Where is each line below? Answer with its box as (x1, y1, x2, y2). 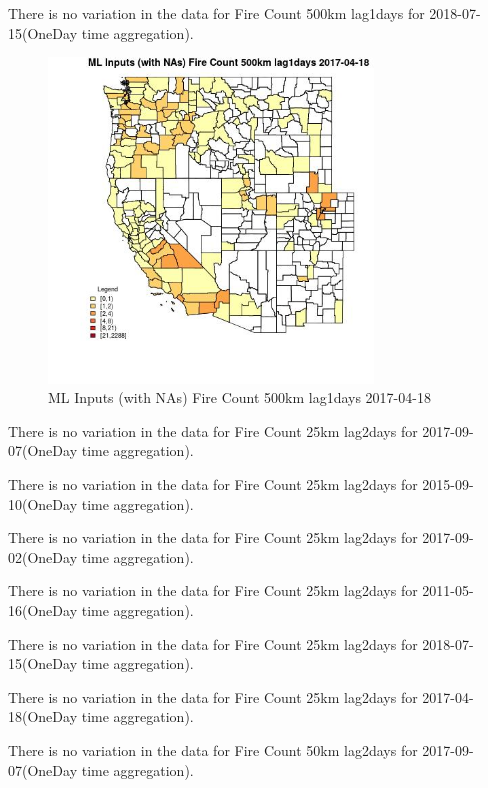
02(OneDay (8, 546, 78, 567)
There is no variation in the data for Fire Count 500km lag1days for (8, 3, 425, 23)
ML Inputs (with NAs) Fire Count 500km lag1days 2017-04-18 (48, 387, 431, 408)
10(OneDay (8, 493, 78, 514)
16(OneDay (8, 600, 78, 620)
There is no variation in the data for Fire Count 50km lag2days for (8, 739, 418, 760)
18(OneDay (8, 706, 78, 727)
